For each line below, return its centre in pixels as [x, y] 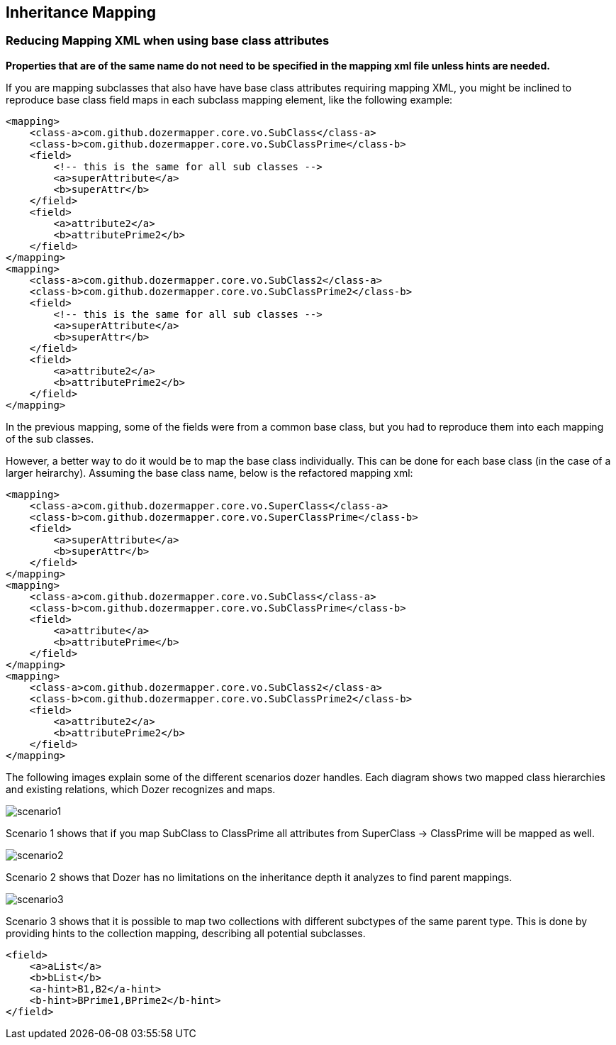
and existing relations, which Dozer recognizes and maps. [141, 789]
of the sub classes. [50, 438]
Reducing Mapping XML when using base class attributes [168, 41]
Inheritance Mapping [81, 12]
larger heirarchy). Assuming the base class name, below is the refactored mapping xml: [209, 472]
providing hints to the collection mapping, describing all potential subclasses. [186, 933]
